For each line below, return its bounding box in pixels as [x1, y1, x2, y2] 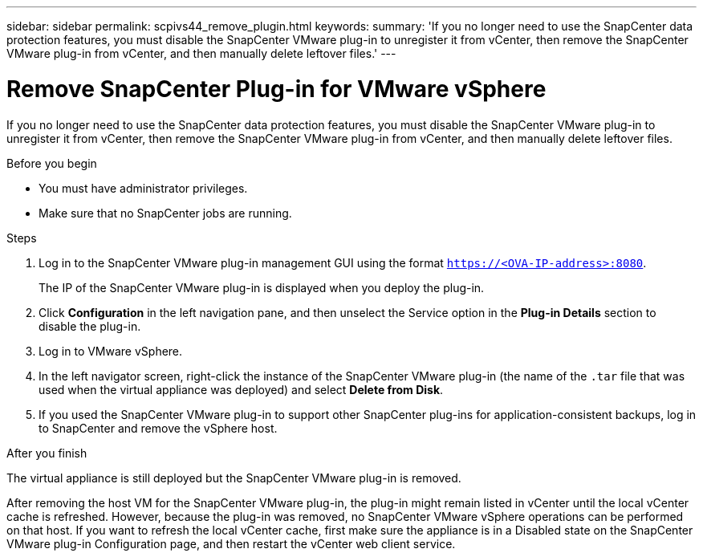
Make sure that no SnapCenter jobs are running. [39, 205, 292, 220]
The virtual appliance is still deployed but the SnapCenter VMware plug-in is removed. [6, 470, 461, 485]
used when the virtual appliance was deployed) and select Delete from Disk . [39, 382, 444, 396]
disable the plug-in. [39, 319, 141, 333]
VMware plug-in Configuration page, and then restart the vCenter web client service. [6, 536, 456, 551]
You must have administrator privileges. [39, 181, 248, 195]
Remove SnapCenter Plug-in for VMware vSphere [6, 75, 547, 103]
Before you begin [6, 156, 97, 170]
